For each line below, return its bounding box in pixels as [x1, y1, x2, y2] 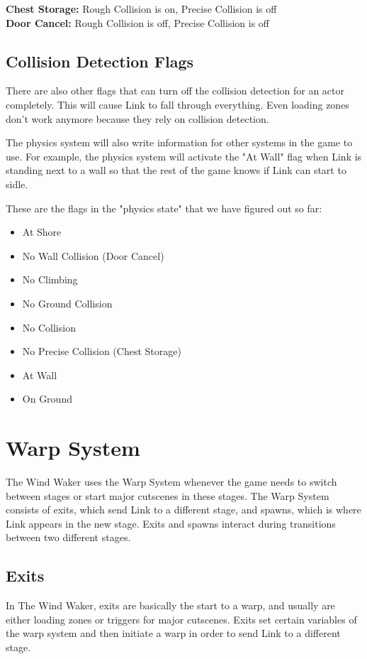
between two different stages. [6, 530, 131, 545]
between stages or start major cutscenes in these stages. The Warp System [6, 488, 329, 503]
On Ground [22, 391, 72, 406]
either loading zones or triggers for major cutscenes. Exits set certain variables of [6, 611, 357, 626]
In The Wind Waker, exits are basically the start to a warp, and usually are [6, 598, 335, 613]
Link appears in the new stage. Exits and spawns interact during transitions [6, 516, 336, 530]
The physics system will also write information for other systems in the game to [6, 135, 353, 150]
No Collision [22, 320, 76, 334]
